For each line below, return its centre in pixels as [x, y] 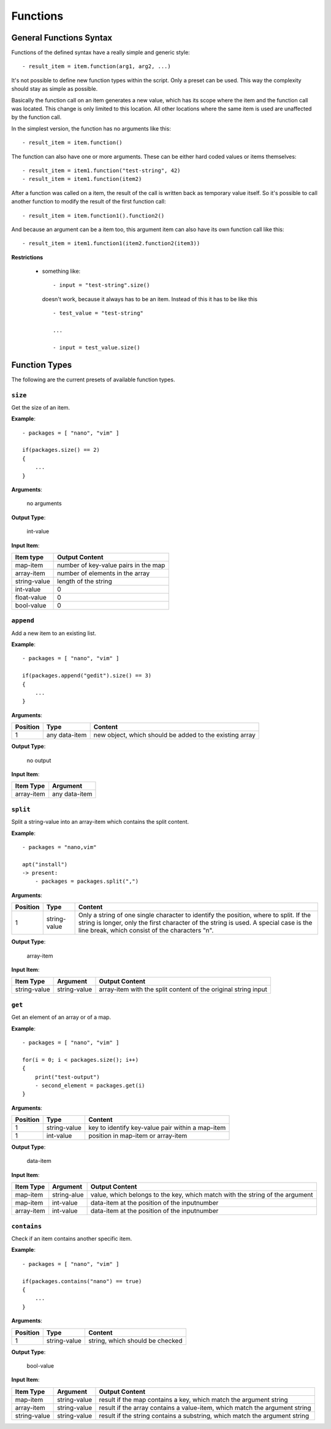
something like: [61, 271]
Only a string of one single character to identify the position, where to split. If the [195, 915]
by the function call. [36, 117]
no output [39, 760]
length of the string [85, 581]
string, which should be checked [135, 1341]
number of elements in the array [104, 573]
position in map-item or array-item [138, 1136]
